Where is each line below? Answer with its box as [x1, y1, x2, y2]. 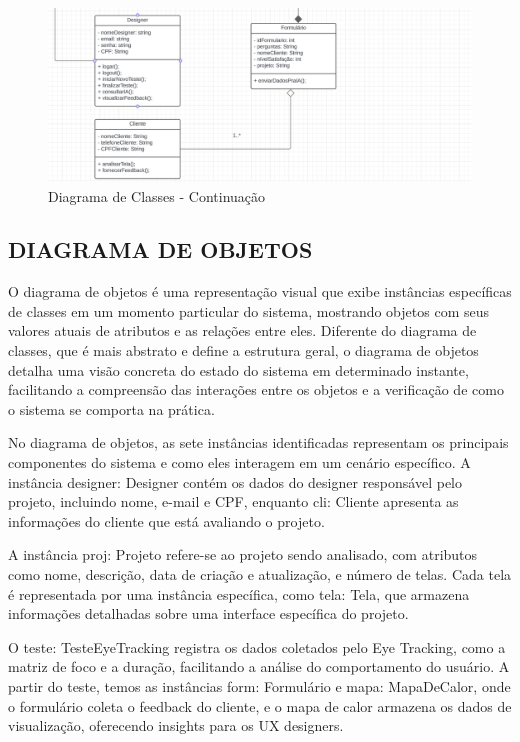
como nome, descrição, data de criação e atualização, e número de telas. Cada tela [8, 564, 512, 585]
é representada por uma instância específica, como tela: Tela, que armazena [8, 583, 470, 604]
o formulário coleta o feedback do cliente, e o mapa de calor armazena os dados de [8, 695, 512, 716]
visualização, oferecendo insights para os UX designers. [8, 715, 344, 736]
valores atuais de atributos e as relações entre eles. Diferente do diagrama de [8, 320, 477, 341]
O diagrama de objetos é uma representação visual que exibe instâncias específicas [8, 281, 512, 302]
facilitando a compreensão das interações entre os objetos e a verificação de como [8, 379, 504, 400]
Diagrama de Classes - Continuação [48, 185, 266, 206]
